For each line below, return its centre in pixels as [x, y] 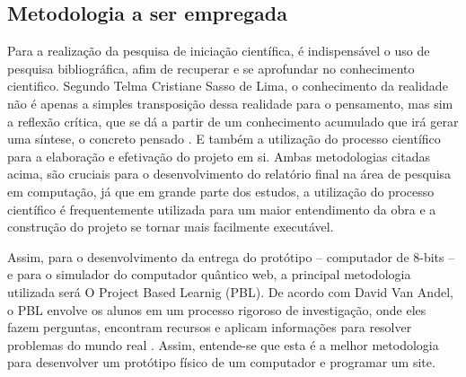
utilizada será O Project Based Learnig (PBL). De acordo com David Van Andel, [230, 291]
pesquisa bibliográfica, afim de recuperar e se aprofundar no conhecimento [211, 68]
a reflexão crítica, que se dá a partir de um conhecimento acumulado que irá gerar [233, 121]
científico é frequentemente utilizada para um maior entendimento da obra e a [222, 209]
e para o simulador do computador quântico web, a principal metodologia [209, 274]
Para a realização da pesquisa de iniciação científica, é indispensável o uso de [219, 51]
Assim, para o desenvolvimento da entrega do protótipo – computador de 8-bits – [231, 256]
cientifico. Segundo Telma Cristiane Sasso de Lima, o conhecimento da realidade [228, 86]
